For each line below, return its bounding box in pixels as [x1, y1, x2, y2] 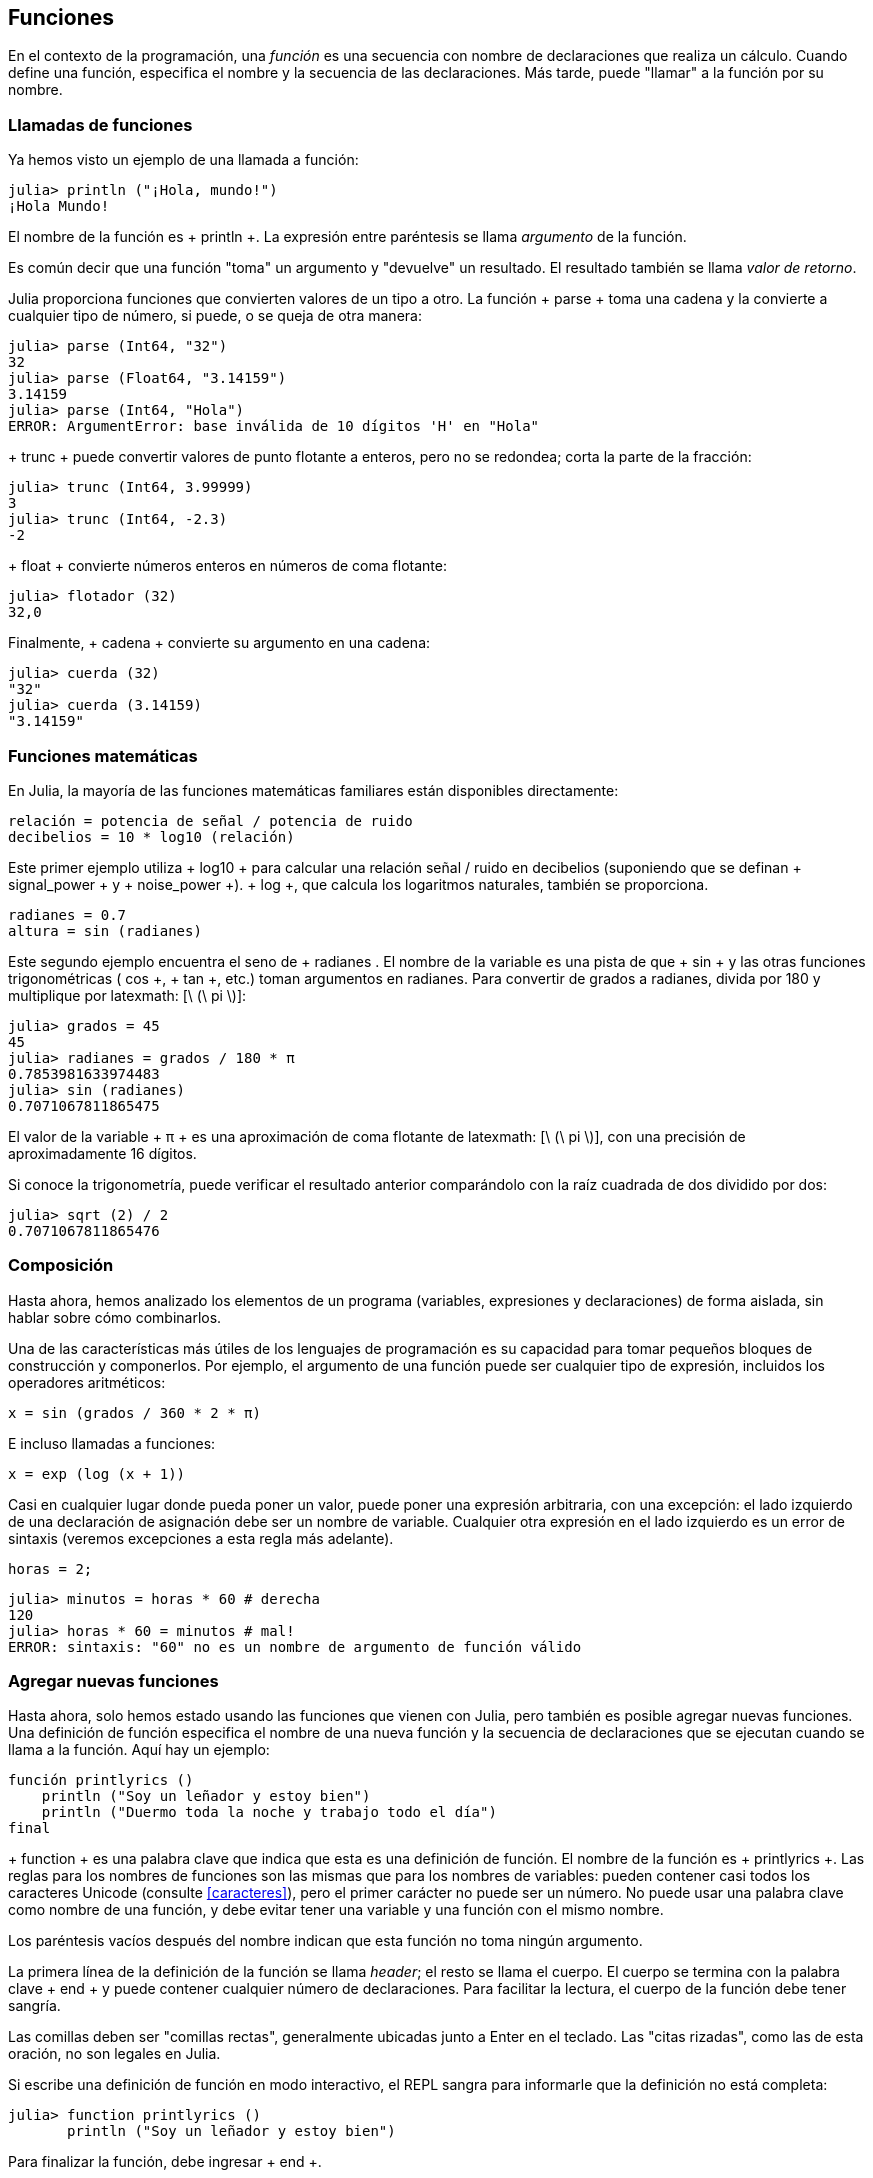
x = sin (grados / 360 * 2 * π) [8, 1404, 261, 1421]
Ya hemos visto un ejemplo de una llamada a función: [8, 151, 359, 169]
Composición [8, 1255, 114, 1276]
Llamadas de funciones [8, 114, 193, 135]
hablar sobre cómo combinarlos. [8, 1308, 222, 1326]
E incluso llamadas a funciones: [8, 1434, 216, 1452]
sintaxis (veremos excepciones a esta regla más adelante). [8, 1529, 394, 1547]
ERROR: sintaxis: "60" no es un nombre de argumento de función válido [8, 1638, 582, 1655]
